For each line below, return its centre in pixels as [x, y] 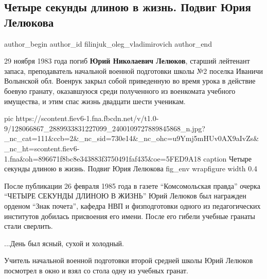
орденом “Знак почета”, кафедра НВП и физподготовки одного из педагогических [132, 205]
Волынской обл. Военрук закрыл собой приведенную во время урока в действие [130, 81]
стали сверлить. [29, 226]
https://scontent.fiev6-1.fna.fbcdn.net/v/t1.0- [87, 118]
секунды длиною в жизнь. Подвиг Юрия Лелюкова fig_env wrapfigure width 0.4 [131, 168]
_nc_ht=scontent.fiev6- [42, 148]
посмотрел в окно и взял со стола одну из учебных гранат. [96, 270]
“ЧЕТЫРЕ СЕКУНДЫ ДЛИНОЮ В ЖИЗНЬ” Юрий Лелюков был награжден [125, 196]
